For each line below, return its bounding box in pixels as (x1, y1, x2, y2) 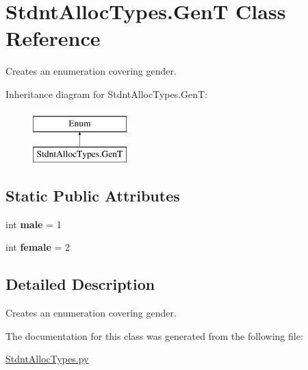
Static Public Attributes (5, 185, 180, 206)
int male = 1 (5, 217, 62, 231)
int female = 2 (5, 240, 70, 254)
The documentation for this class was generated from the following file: (5, 328, 303, 343)
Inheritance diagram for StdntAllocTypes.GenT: (5, 86, 208, 101)
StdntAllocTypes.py (5, 351, 89, 366)
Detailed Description (5, 273, 155, 295)
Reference (5, 24, 101, 52)
